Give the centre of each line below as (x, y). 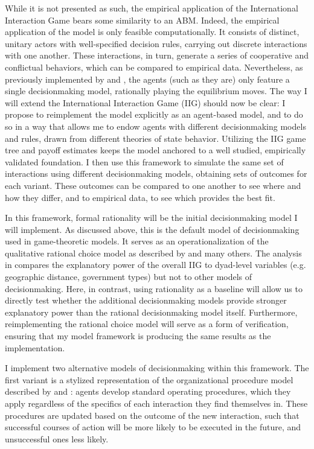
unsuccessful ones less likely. (57, 438)
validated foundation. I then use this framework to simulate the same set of (144, 161)
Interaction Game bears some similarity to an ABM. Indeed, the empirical (142, 20)
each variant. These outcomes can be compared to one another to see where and (153, 185)
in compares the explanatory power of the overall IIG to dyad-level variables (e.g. (155, 265)
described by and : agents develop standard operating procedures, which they (148, 391)
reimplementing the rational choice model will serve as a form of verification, (147, 324)
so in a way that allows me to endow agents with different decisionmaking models (155, 126)
